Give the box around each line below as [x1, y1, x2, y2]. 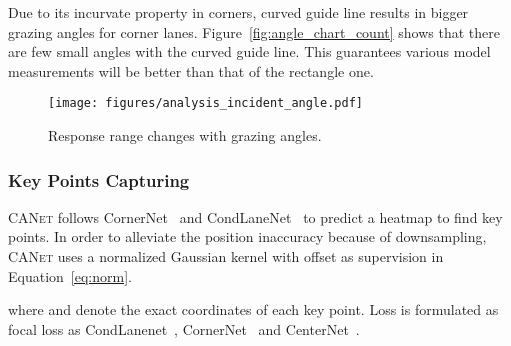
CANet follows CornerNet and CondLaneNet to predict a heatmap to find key [8, 206, 503, 227]
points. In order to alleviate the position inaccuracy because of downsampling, [8, 226, 487, 247]
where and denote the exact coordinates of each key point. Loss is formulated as [8, 299, 499, 320]
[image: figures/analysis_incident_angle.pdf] [48, 96, 363, 111]
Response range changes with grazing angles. [48, 125, 322, 146]
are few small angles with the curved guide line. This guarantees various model [8, 41, 491, 62]
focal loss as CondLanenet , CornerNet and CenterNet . [8, 318, 360, 339]
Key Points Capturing [8, 167, 190, 192]
